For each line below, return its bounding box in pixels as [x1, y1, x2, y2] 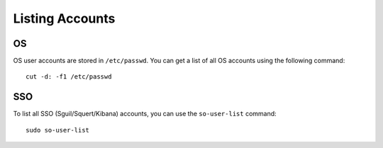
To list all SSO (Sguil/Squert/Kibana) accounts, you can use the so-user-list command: [13, 110, 277, 118]
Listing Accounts [13, 11, 116, 26]
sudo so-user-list [26, 126, 90, 134]
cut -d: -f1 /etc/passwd [26, 73, 112, 81]
